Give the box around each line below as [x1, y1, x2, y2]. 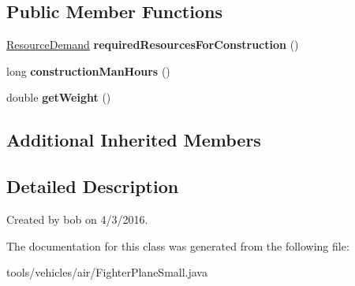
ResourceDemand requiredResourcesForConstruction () [6, 36, 299, 53]
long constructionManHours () [6, 62, 170, 79]
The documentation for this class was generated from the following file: [6, 237, 349, 254]
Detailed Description [6, 174, 179, 199]
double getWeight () [6, 89, 111, 106]
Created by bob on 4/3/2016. [6, 210, 148, 227]
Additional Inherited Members [6, 128, 261, 152]
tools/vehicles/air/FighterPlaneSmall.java [6, 264, 207, 280]
